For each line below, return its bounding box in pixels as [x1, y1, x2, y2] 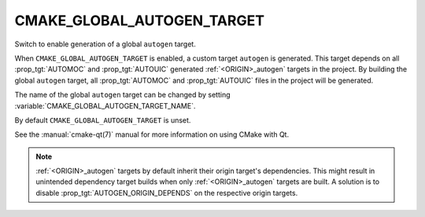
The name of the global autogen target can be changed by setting [14, 90, 231, 100]
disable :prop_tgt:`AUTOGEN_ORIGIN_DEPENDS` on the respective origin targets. [35, 188, 298, 197]
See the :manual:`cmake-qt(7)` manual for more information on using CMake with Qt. [14, 130, 290, 139]
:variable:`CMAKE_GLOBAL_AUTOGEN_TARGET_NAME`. [14, 101, 196, 110]
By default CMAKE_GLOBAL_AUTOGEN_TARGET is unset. [14, 115, 191, 125]
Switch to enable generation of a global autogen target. [14, 39, 196, 49]
